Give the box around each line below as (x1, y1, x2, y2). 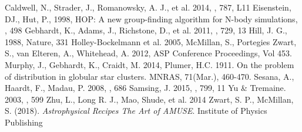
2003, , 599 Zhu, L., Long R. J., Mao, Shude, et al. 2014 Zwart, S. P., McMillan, (5, 93, 294, 105)
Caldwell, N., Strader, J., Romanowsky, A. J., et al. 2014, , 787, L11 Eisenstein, (5, 1, 291, 13)
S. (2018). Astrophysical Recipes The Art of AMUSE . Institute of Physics (5, 104, 267, 117)
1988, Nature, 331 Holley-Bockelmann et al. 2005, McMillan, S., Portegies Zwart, (5, 35, 297, 48)
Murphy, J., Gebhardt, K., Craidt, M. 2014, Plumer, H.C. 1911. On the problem (5, 58, 294, 70)
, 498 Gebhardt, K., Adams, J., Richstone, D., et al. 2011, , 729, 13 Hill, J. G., (5, 24, 287, 36)
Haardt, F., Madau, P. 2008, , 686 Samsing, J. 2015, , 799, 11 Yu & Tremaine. (5, 82, 286, 94)
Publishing (5, 116, 43, 128)
